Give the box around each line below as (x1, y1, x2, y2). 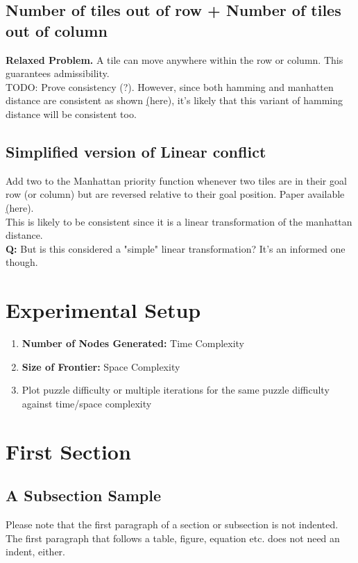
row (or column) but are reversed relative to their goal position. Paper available (6, 187, 345, 201)
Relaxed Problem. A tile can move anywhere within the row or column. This (6, 52, 343, 67)
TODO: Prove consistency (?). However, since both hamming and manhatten (6, 79, 334, 94)
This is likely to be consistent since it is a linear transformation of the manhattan (6, 214, 352, 228)
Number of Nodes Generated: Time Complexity (22, 336, 245, 351)
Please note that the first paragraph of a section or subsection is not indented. (6, 517, 339, 531)
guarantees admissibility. (6, 66, 110, 81)
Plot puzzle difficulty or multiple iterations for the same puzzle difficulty (22, 383, 330, 397)
